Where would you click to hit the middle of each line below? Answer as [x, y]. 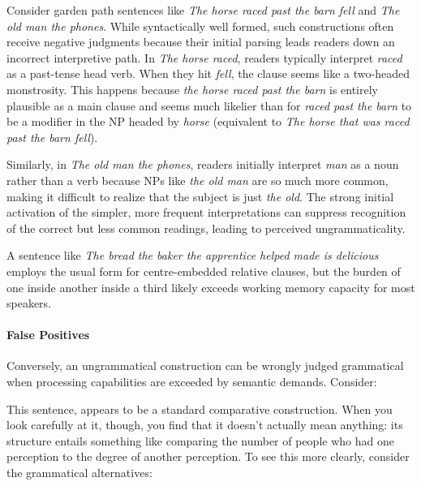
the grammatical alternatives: [79, 473]
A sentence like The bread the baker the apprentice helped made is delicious [193, 255]
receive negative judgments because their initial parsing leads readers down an [201, 42]
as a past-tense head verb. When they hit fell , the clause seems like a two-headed [208, 73]
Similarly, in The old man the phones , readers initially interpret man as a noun [203, 164]
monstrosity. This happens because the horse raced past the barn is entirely [192, 89]
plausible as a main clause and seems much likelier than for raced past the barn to [209, 105]
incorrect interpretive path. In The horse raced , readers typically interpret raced [204, 57]
